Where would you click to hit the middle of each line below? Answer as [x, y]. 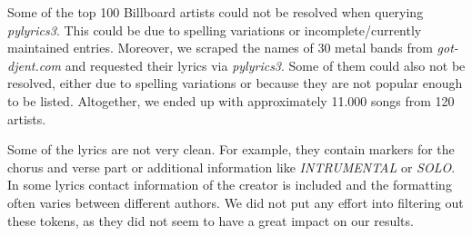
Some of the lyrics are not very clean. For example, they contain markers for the [231, 149]
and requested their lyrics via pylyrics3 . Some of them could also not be [265, 65]
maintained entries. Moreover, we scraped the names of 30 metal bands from [220, 48]
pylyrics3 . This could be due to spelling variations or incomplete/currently [215, 29]
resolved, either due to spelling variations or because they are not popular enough [235, 83]
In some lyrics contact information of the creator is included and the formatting [230, 185]
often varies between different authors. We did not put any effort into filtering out [236, 202]
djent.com [35, 65]
